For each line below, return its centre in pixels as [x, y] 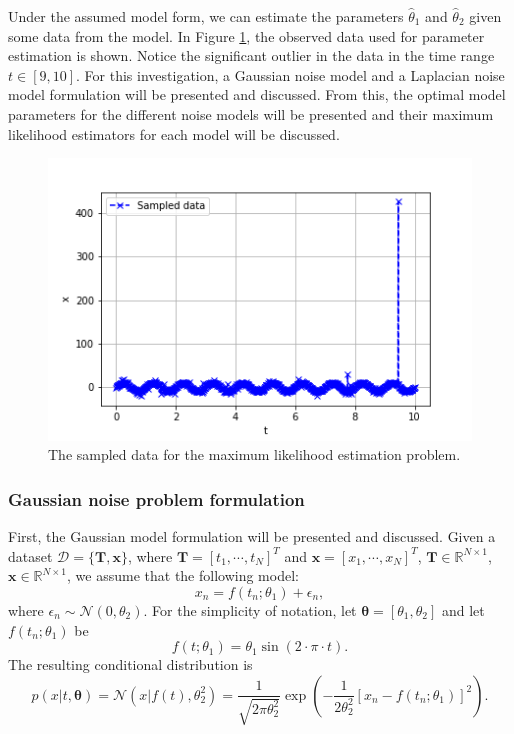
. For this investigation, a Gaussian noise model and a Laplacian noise [290, 74]
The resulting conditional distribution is [130, 664]
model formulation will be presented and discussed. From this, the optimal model [257, 94]
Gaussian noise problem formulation [156, 498]
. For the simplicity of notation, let [250, 610]
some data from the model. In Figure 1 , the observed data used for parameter [246, 35]
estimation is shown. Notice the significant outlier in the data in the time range [251, 55]
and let [463, 610]
